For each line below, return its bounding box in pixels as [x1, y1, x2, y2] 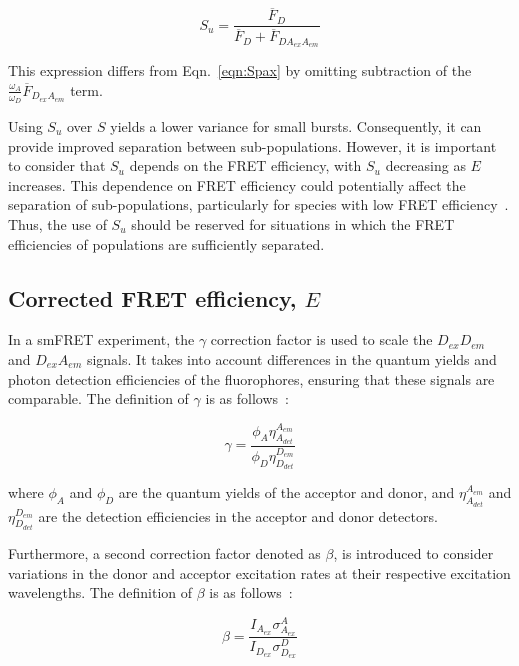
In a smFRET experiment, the [8, 329, 195, 350]
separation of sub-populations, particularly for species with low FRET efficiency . [8, 194, 509, 215]
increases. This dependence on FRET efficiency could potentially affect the [8, 174, 466, 195]
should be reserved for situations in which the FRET [131, 214, 455, 234]
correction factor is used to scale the [210, 329, 433, 350]
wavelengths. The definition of [8, 582, 193, 603]
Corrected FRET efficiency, [8, 282, 297, 313]
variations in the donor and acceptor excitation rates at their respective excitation [8, 562, 511, 583]
